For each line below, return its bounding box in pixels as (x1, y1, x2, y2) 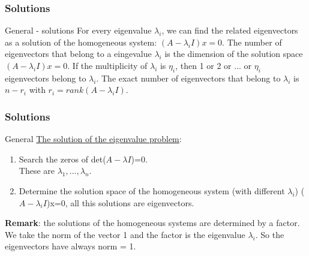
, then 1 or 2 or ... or (175, 59, 252, 71)
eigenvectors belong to (5, 71, 86, 84)
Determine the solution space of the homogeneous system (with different (19, 184, 285, 197)
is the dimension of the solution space (164, 47, 303, 60)
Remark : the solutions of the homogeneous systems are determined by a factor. (5, 216, 300, 229)
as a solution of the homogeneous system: (5, 35, 157, 48)
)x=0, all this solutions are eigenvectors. (46, 196, 194, 209)
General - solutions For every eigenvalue (5, 24, 152, 37)
